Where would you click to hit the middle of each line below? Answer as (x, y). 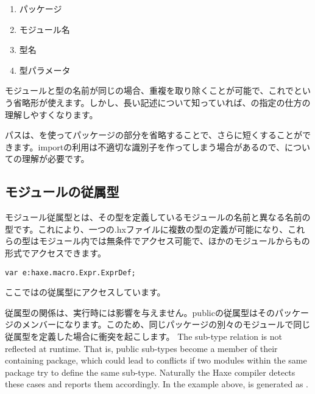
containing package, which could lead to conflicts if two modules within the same (156, 360)
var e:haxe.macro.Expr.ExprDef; (70, 273)
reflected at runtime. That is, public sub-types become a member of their (141, 348)
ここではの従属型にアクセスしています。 (85, 292)
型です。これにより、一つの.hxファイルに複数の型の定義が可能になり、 (147, 229)
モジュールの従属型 (62, 192)
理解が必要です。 (55, 159)
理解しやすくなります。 (51, 114)
